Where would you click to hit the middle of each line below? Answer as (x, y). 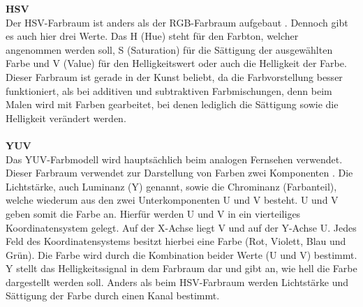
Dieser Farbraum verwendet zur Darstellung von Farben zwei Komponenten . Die (179, 173)
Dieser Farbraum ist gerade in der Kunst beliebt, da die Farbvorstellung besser (174, 76)
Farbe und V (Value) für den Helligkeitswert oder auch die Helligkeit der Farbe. (176, 63)
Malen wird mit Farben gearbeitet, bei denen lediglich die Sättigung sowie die (172, 104)
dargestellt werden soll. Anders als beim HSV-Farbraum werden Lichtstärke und (177, 282)
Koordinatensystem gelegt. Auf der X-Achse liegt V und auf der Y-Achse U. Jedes (181, 227)
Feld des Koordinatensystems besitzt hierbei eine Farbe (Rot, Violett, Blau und (176, 241)
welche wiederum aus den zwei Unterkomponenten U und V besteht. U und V (172, 200)
